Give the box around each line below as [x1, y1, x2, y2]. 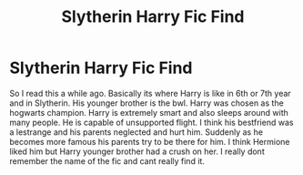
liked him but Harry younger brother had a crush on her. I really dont [9, 146, 266, 157]
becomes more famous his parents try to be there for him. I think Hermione [9, 136, 290, 147]
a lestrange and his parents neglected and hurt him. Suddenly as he [9, 126, 264, 138]
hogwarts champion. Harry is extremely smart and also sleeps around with [9, 107, 289, 118]
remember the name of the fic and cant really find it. [9, 155, 205, 166]
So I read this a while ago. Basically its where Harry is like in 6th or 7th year [9, 87, 291, 98]
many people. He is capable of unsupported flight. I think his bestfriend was [9, 117, 294, 128]
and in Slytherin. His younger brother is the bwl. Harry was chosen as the [9, 98, 284, 108]
